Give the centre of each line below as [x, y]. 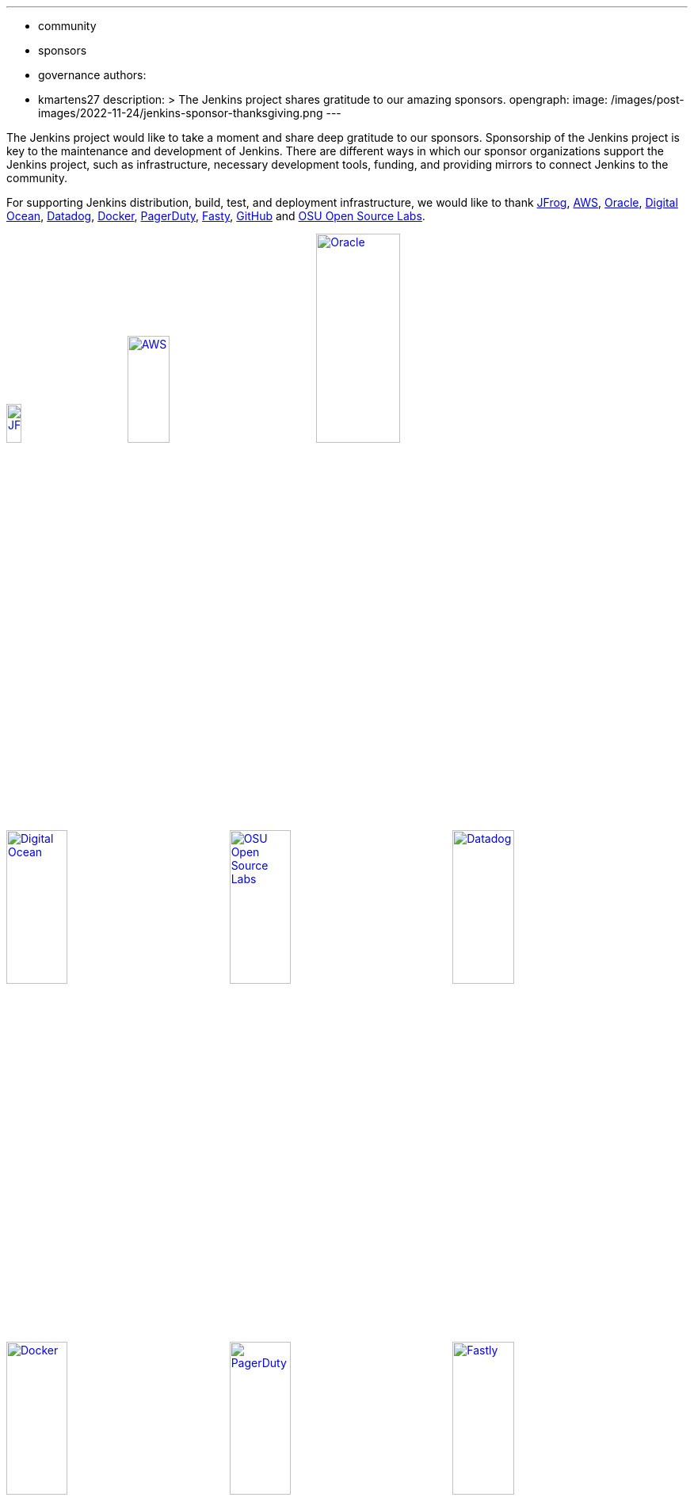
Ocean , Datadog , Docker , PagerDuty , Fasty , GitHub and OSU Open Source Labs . [216, 216]
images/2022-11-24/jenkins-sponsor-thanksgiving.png [181, 113]
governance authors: [92, 75]
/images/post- [647, 99]
